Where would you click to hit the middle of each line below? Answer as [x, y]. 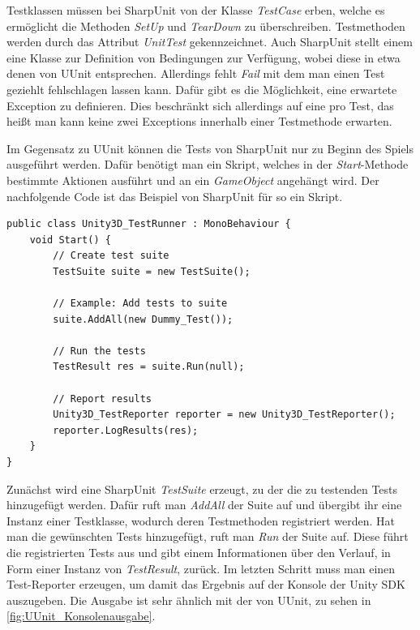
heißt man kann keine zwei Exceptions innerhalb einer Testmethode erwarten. [199, 121]
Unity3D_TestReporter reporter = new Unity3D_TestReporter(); [224, 415]
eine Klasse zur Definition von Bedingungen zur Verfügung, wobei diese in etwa [204, 57]
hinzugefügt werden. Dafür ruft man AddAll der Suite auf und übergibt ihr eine [204, 505]
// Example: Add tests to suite [140, 304]
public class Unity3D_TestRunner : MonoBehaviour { [149, 224]
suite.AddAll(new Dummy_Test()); [143, 319]
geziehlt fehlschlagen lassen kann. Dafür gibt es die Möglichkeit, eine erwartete [202, 89]
